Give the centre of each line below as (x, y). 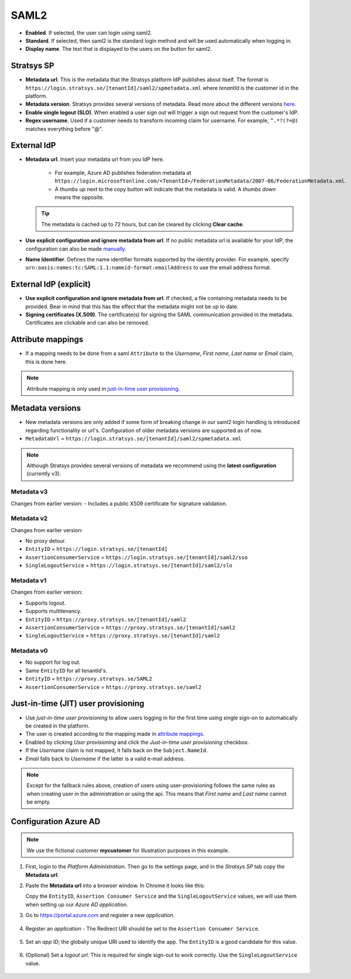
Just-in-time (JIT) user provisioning (78, 704)
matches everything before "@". (64, 129)
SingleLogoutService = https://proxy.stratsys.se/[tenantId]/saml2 (123, 636)
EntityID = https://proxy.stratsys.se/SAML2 (89, 679)
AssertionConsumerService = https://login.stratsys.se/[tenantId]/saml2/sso (137, 557)
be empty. (39, 802)
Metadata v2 (29, 519)
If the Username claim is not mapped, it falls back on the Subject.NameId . (116, 750)
